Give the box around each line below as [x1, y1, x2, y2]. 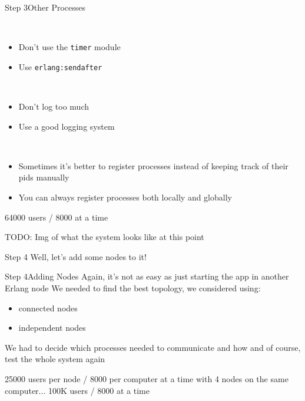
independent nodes [18, 321, 86, 334]
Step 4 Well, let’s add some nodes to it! [5, 250, 147, 262]
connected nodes [18, 301, 78, 314]
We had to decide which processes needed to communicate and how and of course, [5, 341, 301, 353]
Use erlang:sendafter [18, 60, 102, 73]
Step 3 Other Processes [5, 1, 86, 13]
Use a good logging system [18, 120, 115, 132]
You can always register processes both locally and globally [18, 191, 232, 203]
